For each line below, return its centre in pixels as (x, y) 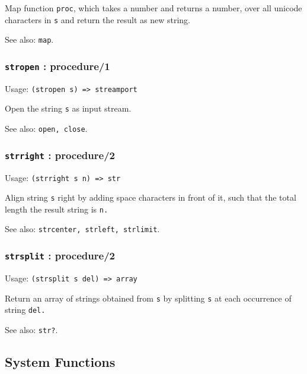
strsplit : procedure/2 (60, 256)
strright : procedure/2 (60, 155)
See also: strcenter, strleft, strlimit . (82, 229)
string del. (25, 310)
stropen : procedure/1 (57, 66)
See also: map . (29, 39)
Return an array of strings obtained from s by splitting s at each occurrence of (148, 298)
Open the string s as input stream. (68, 108)
